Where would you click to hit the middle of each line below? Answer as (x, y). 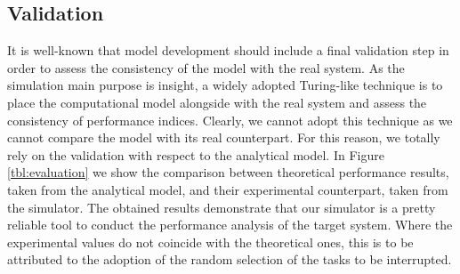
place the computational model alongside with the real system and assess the (217, 102)
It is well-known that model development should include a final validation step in (228, 50)
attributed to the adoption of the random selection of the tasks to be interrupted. (230, 259)
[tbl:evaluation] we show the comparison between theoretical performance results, (228, 172)
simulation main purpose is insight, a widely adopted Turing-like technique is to (225, 85)
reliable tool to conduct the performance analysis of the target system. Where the (230, 225)
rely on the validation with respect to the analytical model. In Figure (196, 154)
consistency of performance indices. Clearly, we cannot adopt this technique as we (230, 120)
